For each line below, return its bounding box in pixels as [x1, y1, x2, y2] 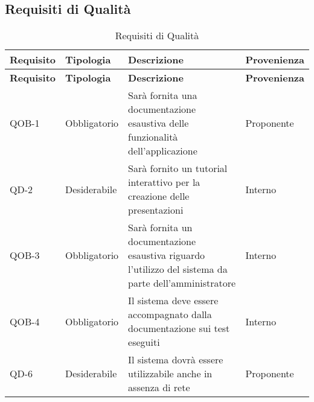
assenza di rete [128, 380, 190, 395]
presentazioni [128, 203, 184, 217]
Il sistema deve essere [128, 293, 219, 308]
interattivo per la [128, 175, 200, 190]
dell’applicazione [128, 144, 197, 158]
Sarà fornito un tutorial [128, 161, 228, 176]
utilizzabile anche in [128, 366, 213, 381]
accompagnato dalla [128, 307, 212, 322]
